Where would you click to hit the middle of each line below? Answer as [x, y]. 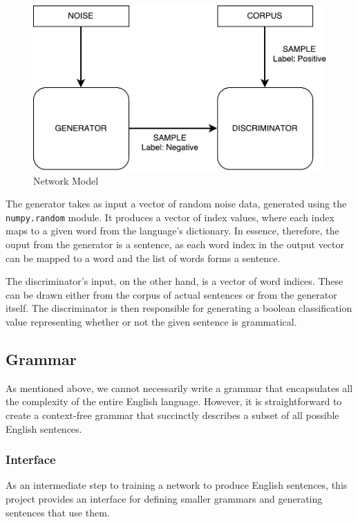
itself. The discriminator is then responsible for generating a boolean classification [179, 308]
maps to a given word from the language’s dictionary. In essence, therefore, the [172, 231]
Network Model [66, 180]
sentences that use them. [58, 512]
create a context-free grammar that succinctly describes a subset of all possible [172, 414]
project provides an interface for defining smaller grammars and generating [164, 498]
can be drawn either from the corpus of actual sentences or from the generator [171, 294]
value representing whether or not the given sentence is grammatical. [151, 321]
